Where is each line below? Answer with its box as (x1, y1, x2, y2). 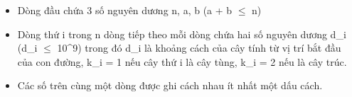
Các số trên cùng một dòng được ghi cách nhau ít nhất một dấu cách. (17, 78, 323, 93)
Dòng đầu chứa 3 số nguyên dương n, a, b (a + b (17, 3, 233, 17)
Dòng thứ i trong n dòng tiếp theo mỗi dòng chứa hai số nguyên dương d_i (17, 26, 346, 41)
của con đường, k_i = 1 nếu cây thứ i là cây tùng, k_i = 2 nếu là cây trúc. (17, 54, 347, 69)
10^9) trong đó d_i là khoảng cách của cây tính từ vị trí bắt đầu (57, 40, 341, 55)
